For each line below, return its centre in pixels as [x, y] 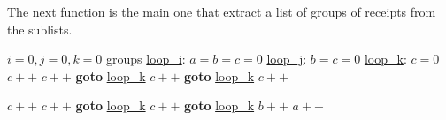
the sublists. [40, 29]
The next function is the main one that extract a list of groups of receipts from [222, 11]
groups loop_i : [146, 59]
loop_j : [287, 59]
